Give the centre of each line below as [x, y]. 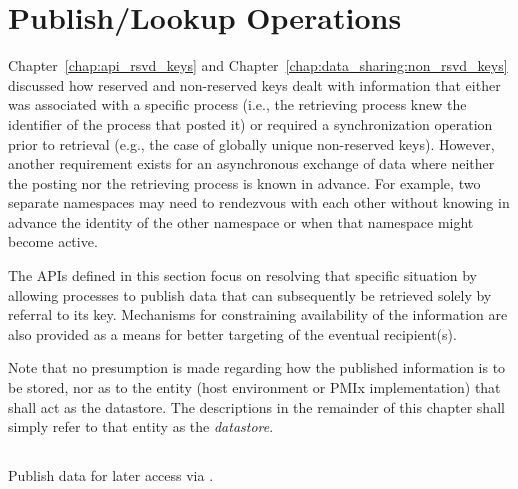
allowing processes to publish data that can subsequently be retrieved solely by [250, 294]
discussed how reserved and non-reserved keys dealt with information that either [254, 84]
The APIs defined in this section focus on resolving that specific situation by [243, 275]
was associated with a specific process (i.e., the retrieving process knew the [237, 104]
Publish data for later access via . [111, 475]
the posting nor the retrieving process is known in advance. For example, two [244, 182]
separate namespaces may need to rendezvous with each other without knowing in [259, 202]
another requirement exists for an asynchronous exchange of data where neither [251, 163]
